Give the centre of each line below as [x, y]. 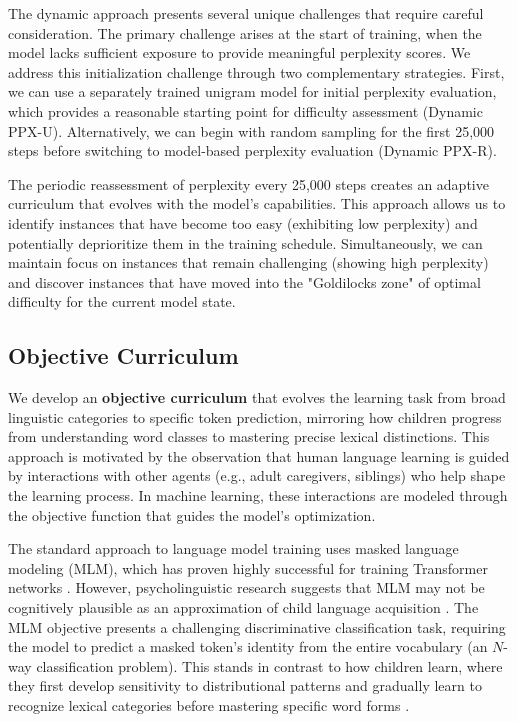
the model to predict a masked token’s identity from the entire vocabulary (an [248, 646]
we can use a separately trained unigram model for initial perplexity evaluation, [252, 91]
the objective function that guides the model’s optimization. [192, 514]
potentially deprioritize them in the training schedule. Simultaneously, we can [245, 242]
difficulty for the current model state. [122, 301]
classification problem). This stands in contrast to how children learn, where [269, 665]
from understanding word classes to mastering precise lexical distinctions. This [249, 436]
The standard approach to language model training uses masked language [233, 548]
